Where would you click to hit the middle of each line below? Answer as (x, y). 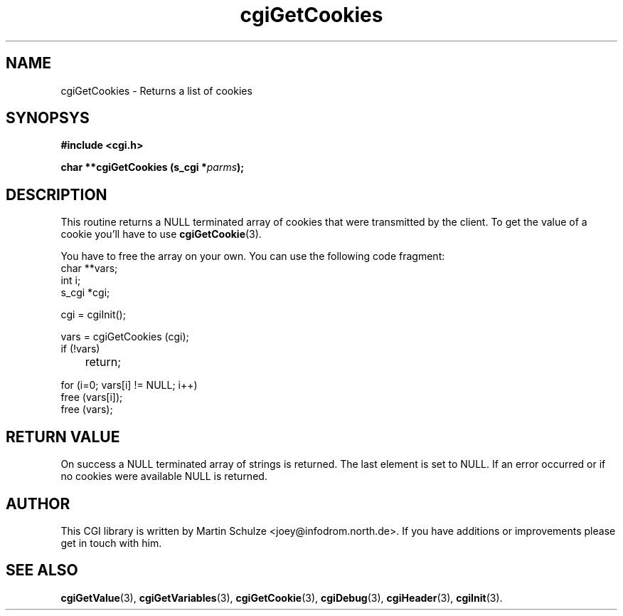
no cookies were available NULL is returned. (164, 476)
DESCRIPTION (57, 194)
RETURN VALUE (63, 437)
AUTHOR (38, 503)
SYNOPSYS (48, 118)
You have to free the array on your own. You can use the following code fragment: (253, 256)
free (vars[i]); (92, 397)
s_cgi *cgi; (85, 293)
